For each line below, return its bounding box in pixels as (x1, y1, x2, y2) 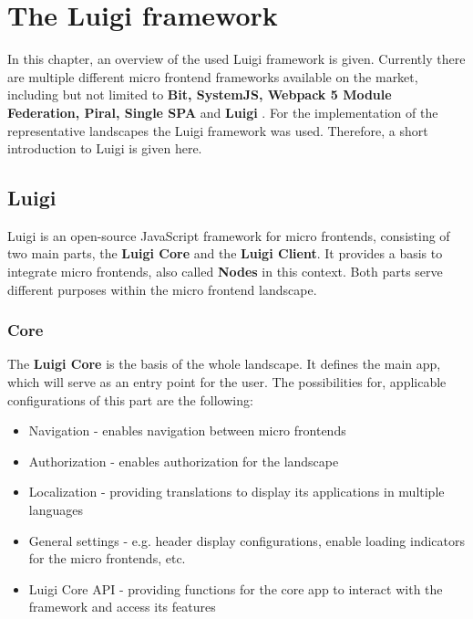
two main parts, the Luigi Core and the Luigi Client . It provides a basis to (7, 244, 443, 263)
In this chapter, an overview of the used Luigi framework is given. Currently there (7, 49, 466, 68)
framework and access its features (28, 597, 216, 616)
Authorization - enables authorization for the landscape (28, 451, 339, 470)
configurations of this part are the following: (7, 390, 253, 409)
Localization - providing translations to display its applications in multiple (28, 482, 445, 501)
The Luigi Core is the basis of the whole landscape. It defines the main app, (7, 354, 441, 373)
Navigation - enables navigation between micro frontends (28, 421, 346, 440)
